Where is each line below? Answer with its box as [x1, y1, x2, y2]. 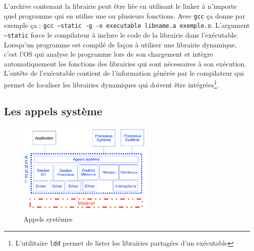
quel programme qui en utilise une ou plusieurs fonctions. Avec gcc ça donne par [4, 10, 246, 21]
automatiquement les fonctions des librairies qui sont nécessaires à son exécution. [4, 58, 247, 68]
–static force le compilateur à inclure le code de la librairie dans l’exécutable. [4, 29, 239, 40]
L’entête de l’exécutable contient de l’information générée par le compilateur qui [4, 68, 244, 78]
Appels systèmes [23, 213, 73, 224]
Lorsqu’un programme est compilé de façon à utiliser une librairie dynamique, [4, 39, 237, 49]
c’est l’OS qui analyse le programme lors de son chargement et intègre [4, 49, 213, 59]
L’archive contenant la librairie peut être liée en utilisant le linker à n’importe [4, 1, 237, 11]
